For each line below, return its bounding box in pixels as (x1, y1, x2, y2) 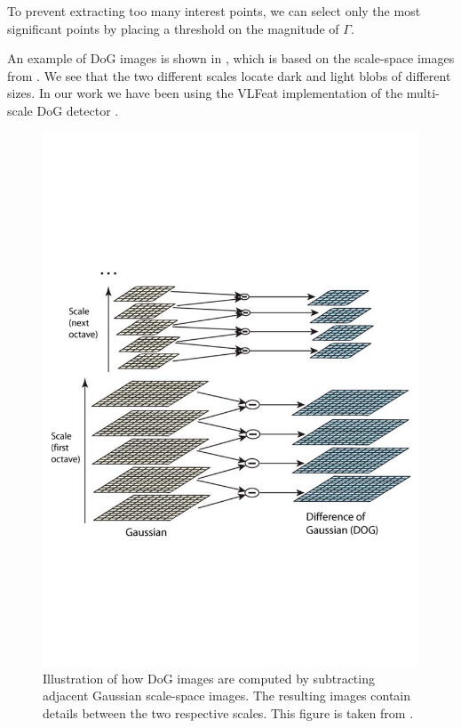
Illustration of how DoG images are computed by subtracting (43, 668, 375, 687)
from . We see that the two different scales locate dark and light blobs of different (7, 66, 451, 85)
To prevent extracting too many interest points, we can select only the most (7, 2, 421, 20)
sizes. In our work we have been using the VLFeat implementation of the (7, 84, 403, 102)
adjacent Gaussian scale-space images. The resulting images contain (43, 686, 411, 705)
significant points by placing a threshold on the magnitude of (7, 19, 339, 37)
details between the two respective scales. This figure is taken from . (43, 704, 414, 723)
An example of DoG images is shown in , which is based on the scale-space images (7, 49, 455, 68)
